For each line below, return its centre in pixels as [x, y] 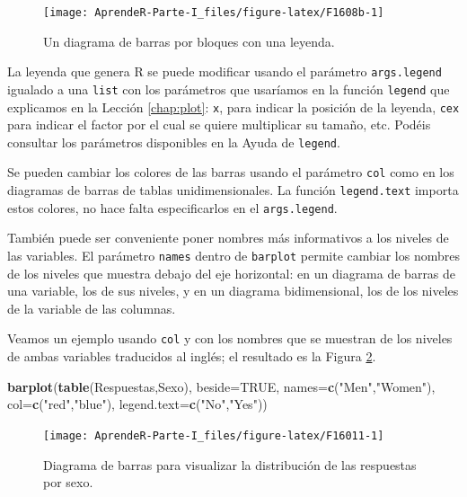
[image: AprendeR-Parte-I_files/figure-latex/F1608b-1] [214, 13]
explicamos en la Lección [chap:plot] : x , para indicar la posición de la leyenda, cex [233, 106]
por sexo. [68, 482]
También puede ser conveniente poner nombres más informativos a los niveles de [228, 238]
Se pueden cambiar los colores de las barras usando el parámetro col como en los [231, 172]
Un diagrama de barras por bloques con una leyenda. [189, 41]
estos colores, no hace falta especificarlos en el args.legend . [172, 207]
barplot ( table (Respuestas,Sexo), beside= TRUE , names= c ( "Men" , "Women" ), [221, 386]
